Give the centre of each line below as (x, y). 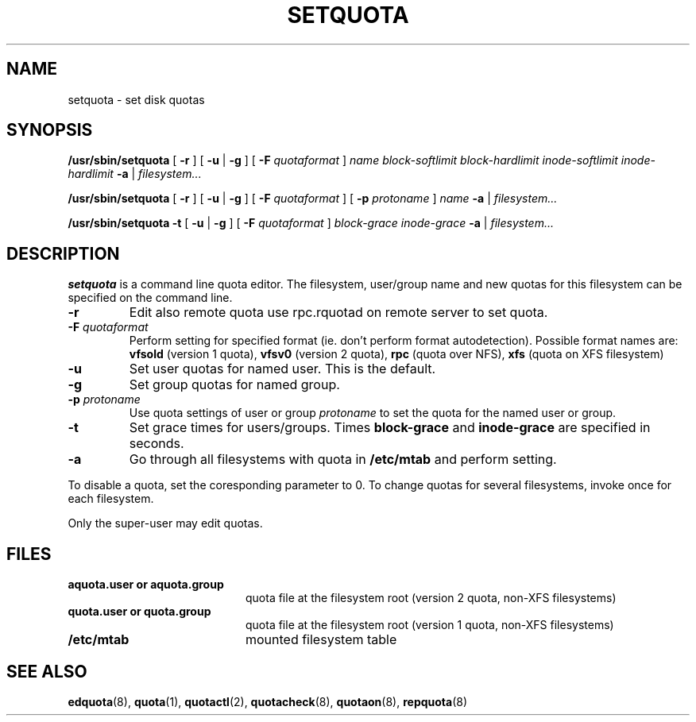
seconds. (157, 444)
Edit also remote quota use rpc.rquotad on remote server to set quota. (338, 313)
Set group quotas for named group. (234, 385)
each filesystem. (111, 499)
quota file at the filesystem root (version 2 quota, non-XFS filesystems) (431, 598)
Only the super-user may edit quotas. (165, 523)
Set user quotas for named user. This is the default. (282, 369)
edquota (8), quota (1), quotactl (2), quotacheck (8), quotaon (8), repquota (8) (268, 701)
